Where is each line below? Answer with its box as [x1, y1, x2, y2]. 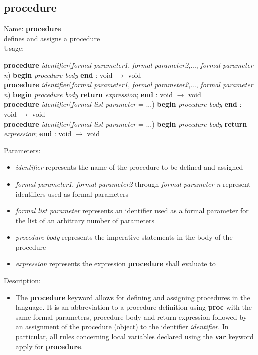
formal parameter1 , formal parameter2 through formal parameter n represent [15, 178, 251, 189]
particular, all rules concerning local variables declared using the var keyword [15, 331, 254, 342]
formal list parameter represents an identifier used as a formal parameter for [15, 205, 249, 216]
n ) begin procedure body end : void [4, 69, 113, 80]
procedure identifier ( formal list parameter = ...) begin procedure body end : [4, 99, 242, 109]
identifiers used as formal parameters [15, 188, 129, 199]
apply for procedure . [15, 341, 83, 351]
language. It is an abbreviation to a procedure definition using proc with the [15, 302, 252, 312]
